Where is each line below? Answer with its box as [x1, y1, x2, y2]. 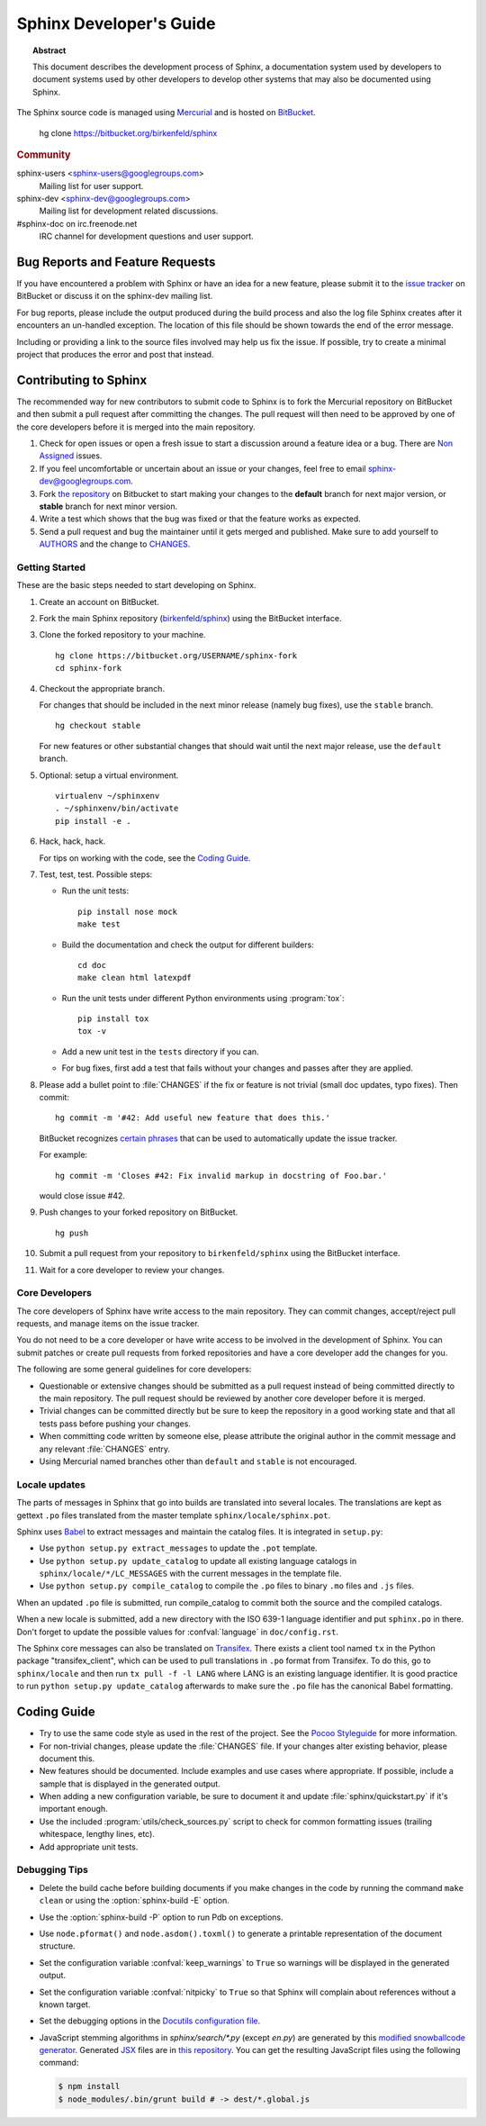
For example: [39, 1149, 88, 1161]
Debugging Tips [16, 1864, 89, 1877]
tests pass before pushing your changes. [39, 1418, 191, 1429]
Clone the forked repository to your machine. [39, 629, 206, 640]
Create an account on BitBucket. [39, 596, 159, 607]
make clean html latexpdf [77, 973, 193, 983]
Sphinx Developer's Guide [16, 14, 216, 33]
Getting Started [16, 561, 85, 574]
